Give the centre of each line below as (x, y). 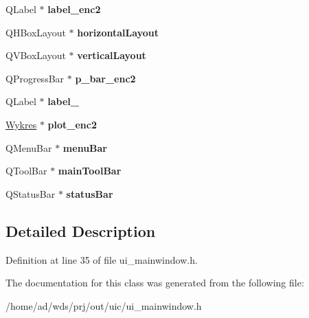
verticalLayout (112, 55)
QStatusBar (31, 193)
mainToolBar (90, 171)
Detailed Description (81, 230)
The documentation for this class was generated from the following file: (155, 283)
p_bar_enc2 (105, 78)
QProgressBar (35, 78)
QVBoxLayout (36, 55)
